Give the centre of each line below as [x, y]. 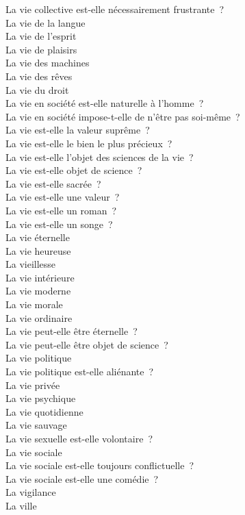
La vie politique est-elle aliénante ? [80, 372]
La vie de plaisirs [41, 49]
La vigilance [31, 492]
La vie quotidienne [44, 411]
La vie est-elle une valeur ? [63, 197]
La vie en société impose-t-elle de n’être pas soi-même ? [123, 116]
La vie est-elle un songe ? [59, 224]
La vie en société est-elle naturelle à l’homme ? [105, 103]
